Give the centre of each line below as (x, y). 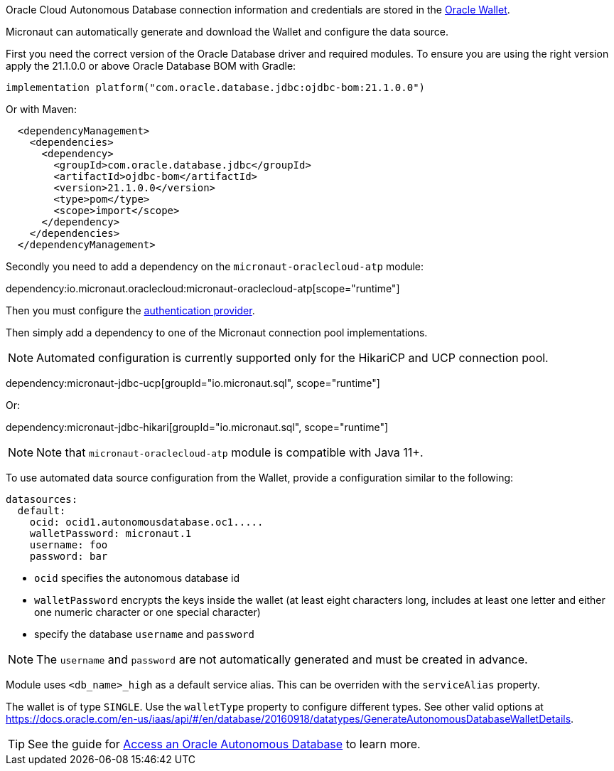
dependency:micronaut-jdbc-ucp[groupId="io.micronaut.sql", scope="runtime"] (193, 383)
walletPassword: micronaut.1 (111, 533)
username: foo (69, 545)
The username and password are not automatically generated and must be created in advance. (282, 659)
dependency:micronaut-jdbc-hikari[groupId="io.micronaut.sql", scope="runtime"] (197, 427)
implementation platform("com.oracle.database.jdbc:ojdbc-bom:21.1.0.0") (216, 87)
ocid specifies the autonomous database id (137, 578)
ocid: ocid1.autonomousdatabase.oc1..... (146, 522)
